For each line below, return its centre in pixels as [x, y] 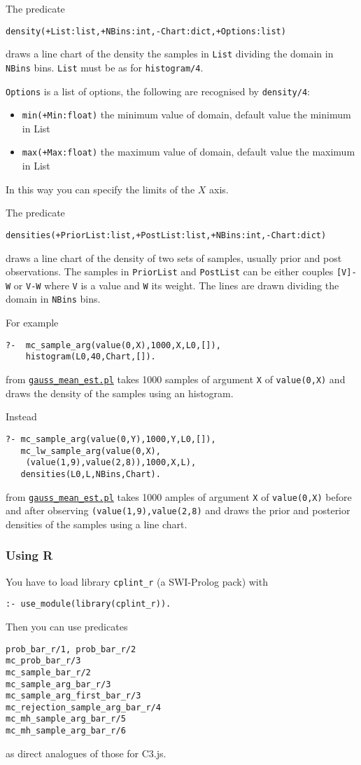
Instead [21, 416]
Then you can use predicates [67, 626]
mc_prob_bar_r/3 [43, 661]
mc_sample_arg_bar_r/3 [58, 684]
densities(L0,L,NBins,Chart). [91, 474]
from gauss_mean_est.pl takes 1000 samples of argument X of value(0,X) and [176, 379]
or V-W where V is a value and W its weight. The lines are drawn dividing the [176, 285]
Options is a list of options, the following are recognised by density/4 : [158, 91]
